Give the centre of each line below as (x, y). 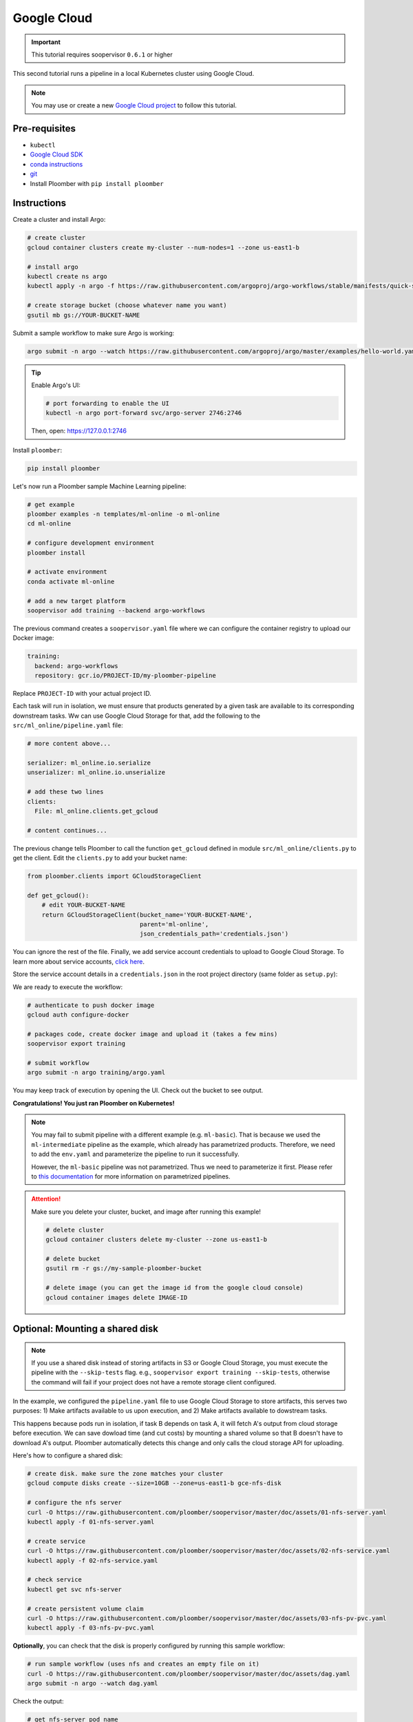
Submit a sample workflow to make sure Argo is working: (94, 333)
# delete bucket (73, 1258)
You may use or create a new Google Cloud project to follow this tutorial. (134, 105)
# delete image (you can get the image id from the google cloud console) (175, 1288)
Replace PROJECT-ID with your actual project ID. (82, 694)
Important (46, 42)
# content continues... (67, 830)
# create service (56, 1541)
